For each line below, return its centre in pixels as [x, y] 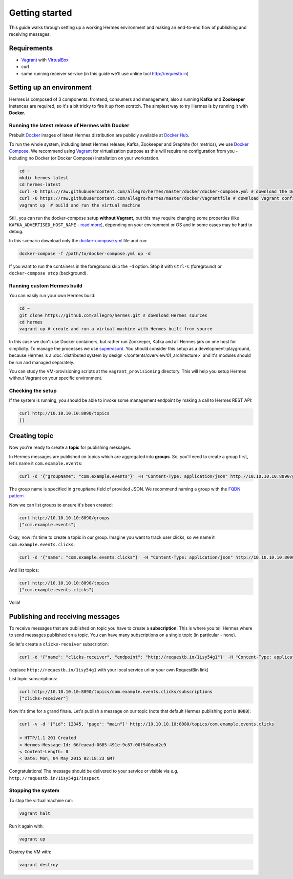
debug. [16, 231]
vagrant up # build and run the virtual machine [80, 205]
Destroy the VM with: [30, 852]
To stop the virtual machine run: [41, 800]
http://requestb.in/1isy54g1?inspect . [55, 778]
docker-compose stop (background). [48, 273]
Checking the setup [33, 391]
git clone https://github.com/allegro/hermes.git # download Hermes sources [113, 315]
